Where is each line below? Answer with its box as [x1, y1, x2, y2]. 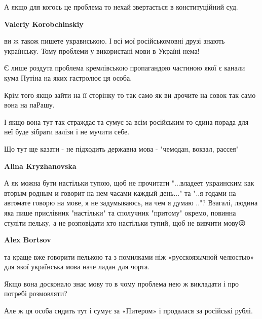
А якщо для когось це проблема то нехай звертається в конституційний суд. [4, 2, 238, 12]
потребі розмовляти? [4, 288, 67, 299]
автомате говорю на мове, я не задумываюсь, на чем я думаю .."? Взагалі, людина [4, 197, 258, 208]
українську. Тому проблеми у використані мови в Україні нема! [4, 45, 200, 56]
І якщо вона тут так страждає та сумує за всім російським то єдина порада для [4, 116, 249, 127]
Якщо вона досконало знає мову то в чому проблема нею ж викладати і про [4, 278, 239, 289]
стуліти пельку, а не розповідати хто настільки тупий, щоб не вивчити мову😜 [4, 217, 246, 228]
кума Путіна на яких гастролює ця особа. [4, 72, 132, 83]
